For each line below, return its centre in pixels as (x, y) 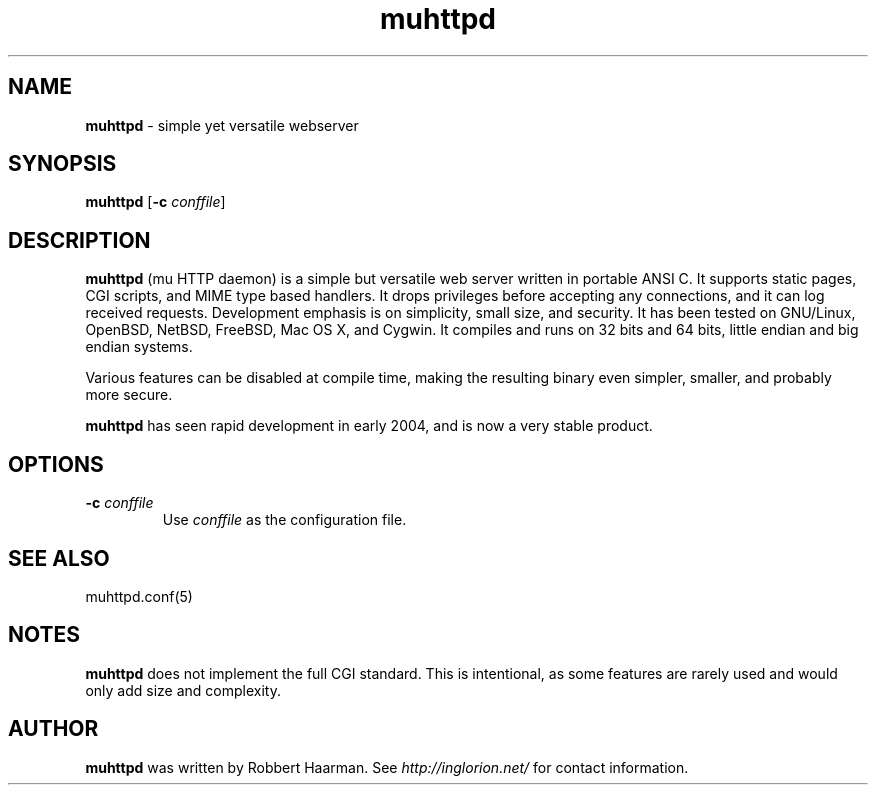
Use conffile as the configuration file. (284, 520)
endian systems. (139, 347)
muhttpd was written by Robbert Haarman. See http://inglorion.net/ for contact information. (387, 767)
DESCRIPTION (79, 240)
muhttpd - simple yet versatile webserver (222, 125)
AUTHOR (53, 729)
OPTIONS (56, 464)
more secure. (129, 395)
